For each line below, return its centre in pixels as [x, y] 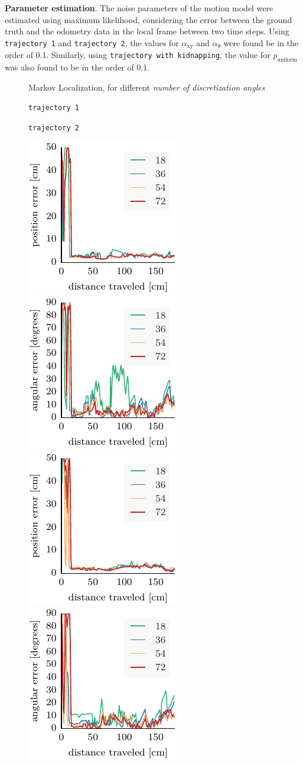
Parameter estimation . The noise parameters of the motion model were [139, 8]
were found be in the [261, 42]
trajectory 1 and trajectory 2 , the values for [92, 42]
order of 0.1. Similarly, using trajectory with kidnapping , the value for [138, 55]
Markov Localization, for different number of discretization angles [147, 87]
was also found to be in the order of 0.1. [77, 67]
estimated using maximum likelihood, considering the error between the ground [149, 19]
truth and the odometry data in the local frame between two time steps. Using [147, 31]
